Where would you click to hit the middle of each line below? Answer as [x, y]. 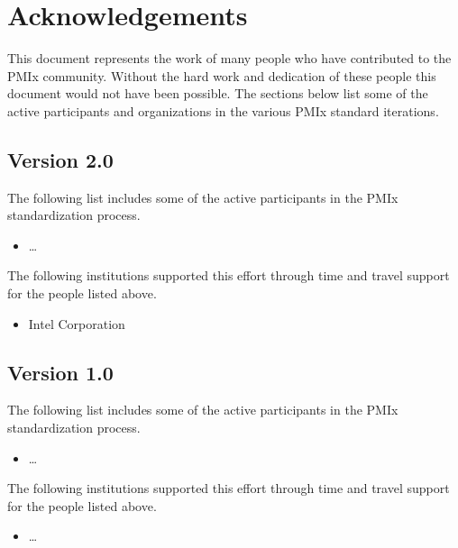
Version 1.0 [60, 372]
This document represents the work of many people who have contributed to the [229, 58]
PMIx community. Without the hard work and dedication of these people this [222, 75]
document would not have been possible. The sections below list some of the [218, 93]
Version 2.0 [60, 159]
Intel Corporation [77, 323]
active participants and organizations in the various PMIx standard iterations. [223, 110]
